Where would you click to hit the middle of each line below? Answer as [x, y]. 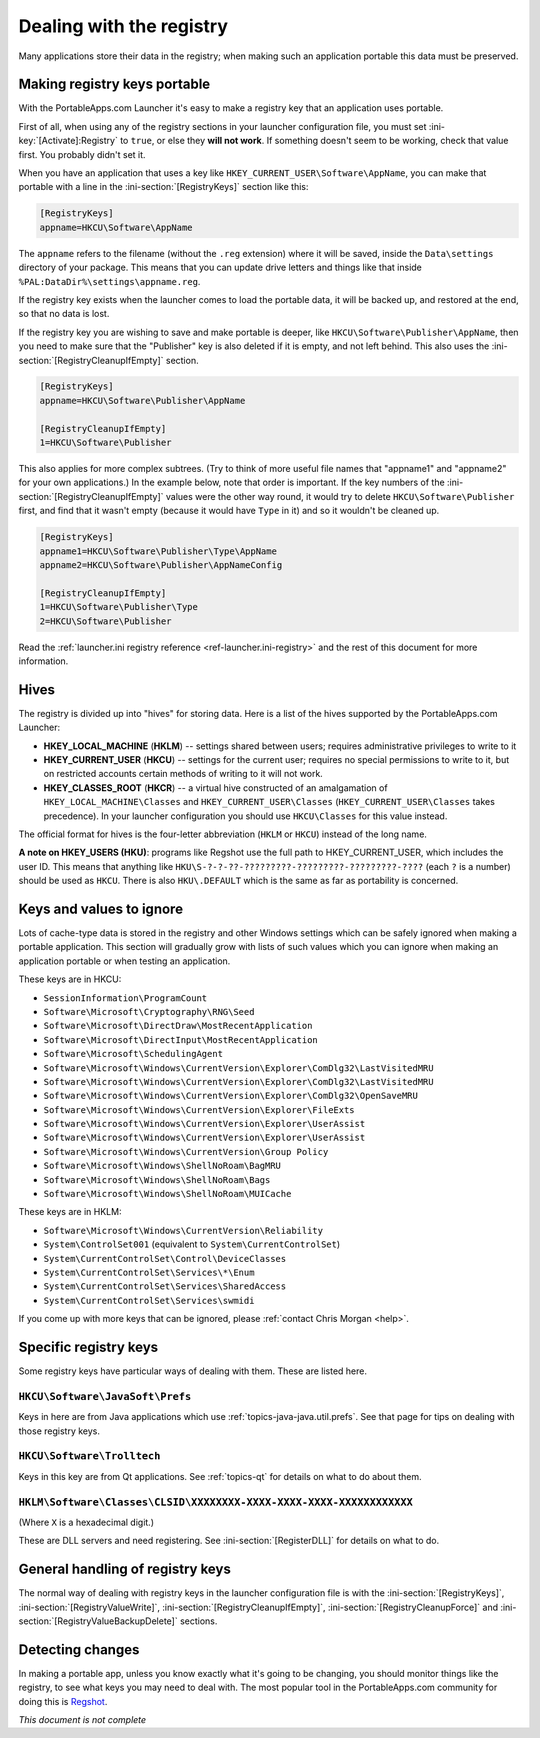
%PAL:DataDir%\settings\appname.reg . [109, 281]
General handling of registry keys [125, 1569]
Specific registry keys [88, 1346]
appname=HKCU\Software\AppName [116, 227]
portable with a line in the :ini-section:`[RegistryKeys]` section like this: [163, 187]
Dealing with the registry [123, 26]
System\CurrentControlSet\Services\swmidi [149, 1300]
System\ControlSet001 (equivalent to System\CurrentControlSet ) [192, 1244]
